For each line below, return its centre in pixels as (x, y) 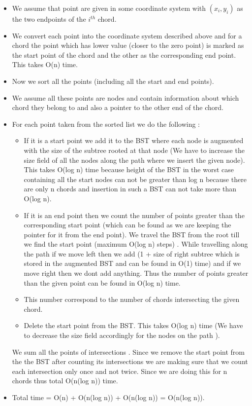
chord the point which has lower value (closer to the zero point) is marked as (128, 45)
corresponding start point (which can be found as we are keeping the (127, 225)
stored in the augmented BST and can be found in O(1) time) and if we (132, 263)
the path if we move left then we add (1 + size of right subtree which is (132, 253)
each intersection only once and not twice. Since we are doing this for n (120, 371)
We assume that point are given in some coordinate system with (109, 8)
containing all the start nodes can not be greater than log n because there (135, 179)
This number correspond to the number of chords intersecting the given (132, 299)
